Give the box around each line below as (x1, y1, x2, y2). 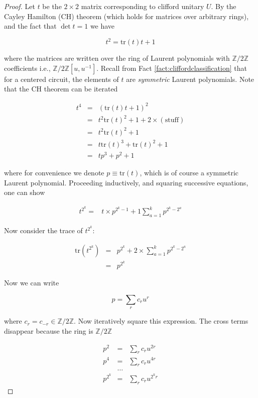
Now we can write (4, 277, 59, 288)
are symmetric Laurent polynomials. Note (126, 73, 254, 84)
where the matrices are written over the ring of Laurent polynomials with (4, 53, 230, 63)
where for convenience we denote (4, 167, 104, 178)
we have (90, 21, 115, 31)
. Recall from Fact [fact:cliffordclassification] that (96, 62, 247, 73)
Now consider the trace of (4, 225, 83, 236)
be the (42, 1, 62, 11)
